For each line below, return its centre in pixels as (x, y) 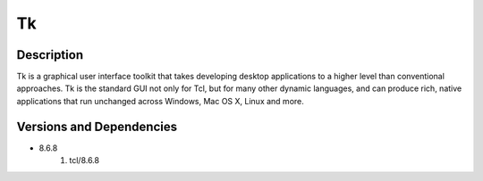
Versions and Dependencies (97, 126)
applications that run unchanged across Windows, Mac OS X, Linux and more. (160, 101)
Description (50, 55)
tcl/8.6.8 (85, 160)
